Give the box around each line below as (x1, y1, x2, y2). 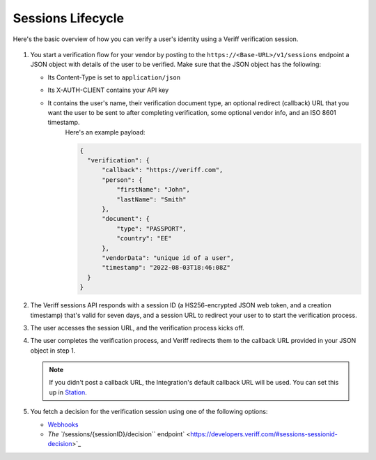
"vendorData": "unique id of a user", (102, 254, 235, 261)
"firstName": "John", (116, 185, 191, 194)
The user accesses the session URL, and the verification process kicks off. (30, 323, 245, 332)
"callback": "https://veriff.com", (102, 166, 224, 174)
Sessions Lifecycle (13, 10, 125, 26)
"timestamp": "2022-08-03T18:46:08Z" (102, 263, 231, 272)
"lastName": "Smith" (116, 195, 187, 204)
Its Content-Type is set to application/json (47, 73, 181, 82)
